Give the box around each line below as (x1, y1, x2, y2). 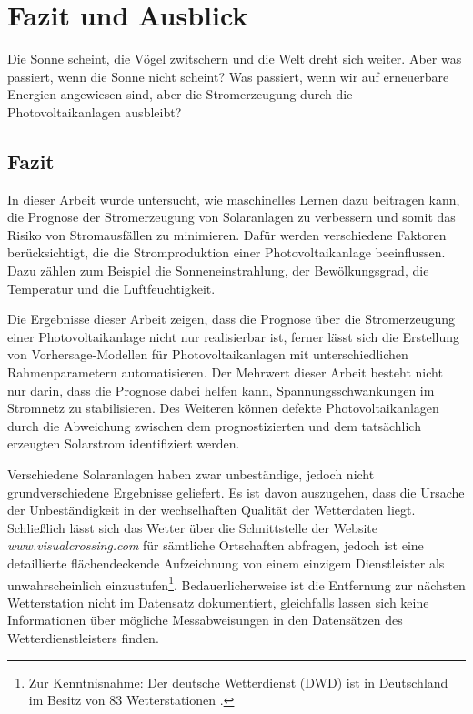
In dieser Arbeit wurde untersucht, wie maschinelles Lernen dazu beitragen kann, (7, 189, 460, 208)
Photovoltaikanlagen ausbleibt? (7, 102, 182, 121)
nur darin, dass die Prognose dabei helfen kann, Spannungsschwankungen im (7, 380, 435, 399)
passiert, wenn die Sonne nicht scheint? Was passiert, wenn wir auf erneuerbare (7, 66, 449, 85)
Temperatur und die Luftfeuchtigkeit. (7, 278, 216, 297)
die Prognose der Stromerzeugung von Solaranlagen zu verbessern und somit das (7, 207, 456, 226)
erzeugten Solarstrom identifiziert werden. (7, 434, 240, 453)
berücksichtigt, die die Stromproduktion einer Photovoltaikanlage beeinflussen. (7, 243, 446, 262)
